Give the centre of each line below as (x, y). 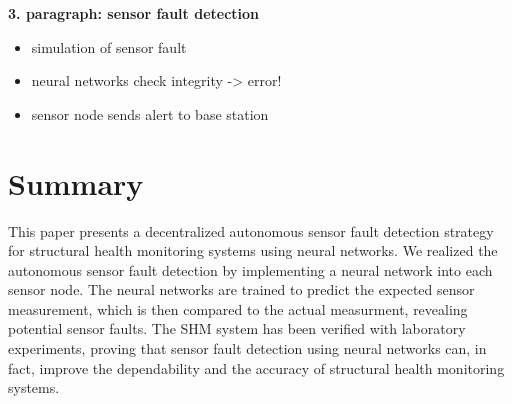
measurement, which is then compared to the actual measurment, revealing (238, 308)
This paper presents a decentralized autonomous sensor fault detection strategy (251, 230)
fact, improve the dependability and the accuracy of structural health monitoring (256, 367)
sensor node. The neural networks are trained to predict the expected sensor (241, 289)
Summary (76, 182)
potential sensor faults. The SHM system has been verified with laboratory (237, 328)
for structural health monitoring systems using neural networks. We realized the (253, 250)
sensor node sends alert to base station (150, 113)
